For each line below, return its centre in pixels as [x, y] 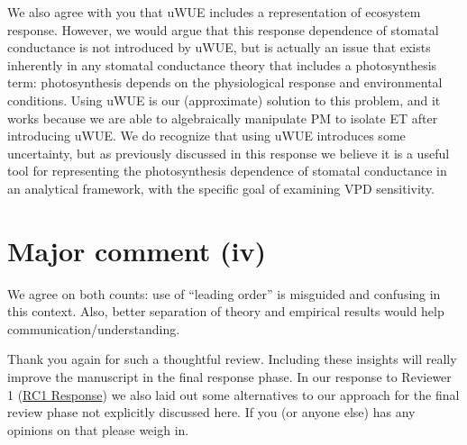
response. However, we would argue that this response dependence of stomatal [223, 29]
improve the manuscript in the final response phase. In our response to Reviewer [229, 377]
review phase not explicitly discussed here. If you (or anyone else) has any [211, 412]
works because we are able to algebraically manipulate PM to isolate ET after [223, 118]
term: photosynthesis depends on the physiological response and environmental [225, 82]
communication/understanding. [94, 328]
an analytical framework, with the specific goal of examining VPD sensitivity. [221, 188]
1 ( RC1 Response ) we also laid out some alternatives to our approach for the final [233, 394]
